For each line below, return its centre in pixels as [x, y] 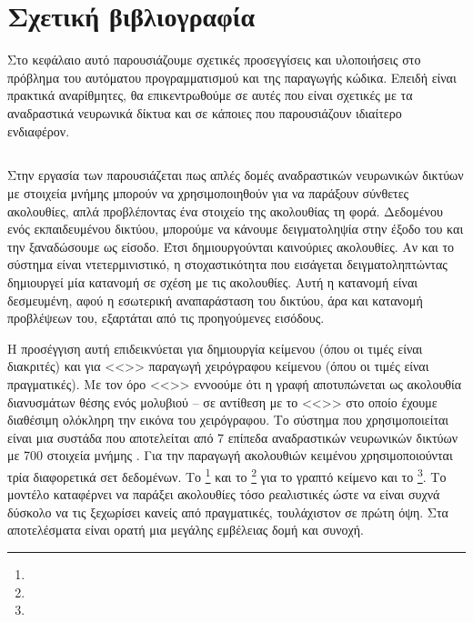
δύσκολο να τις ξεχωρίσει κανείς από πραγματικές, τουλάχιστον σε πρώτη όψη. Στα [228, 512]
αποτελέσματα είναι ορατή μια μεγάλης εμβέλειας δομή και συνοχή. [186, 530]
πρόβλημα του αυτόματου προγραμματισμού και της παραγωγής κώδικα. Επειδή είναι [232, 77]
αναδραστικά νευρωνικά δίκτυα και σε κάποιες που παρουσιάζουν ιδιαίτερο [205, 112]
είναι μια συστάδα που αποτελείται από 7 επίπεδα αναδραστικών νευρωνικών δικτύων [233, 437]
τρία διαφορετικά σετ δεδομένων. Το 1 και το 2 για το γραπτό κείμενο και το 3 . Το [227, 475]
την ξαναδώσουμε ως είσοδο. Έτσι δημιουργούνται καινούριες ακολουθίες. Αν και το [231, 246]
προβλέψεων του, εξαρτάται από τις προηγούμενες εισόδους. [166, 318]
